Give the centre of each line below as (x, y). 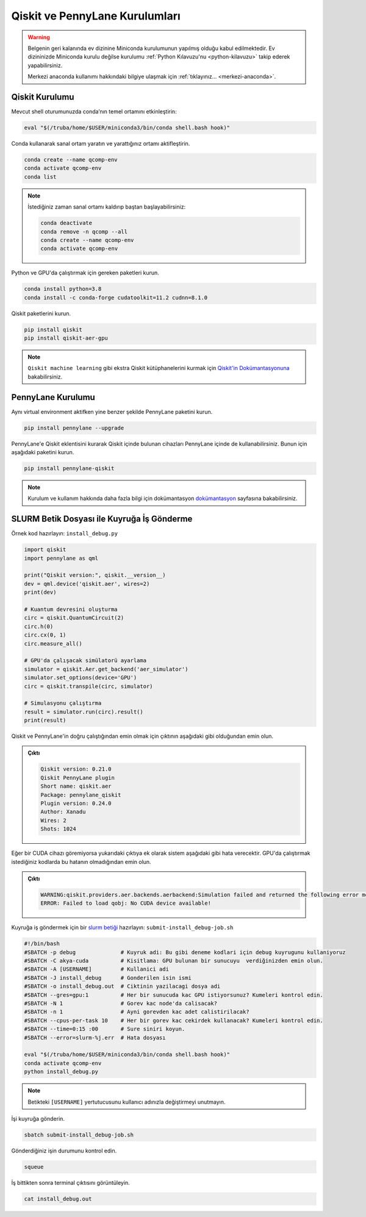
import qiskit (45, 550)
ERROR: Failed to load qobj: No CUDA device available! (126, 903)
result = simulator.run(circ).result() (84, 712)
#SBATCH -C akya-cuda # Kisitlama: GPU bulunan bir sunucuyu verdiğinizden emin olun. (174, 961)
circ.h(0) (39, 626)
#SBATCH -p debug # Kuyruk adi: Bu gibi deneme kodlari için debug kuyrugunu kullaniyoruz (185, 952)
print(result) (45, 720)
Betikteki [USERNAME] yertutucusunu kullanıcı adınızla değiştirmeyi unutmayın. (127, 1102)
